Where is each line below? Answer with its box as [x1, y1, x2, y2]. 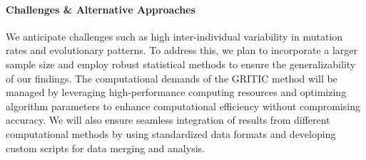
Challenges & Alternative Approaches [6, 1, 195, 16]
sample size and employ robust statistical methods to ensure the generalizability [6, 56, 356, 71]
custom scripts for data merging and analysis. [6, 140, 205, 155]
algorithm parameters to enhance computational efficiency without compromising [6, 98, 360, 113]
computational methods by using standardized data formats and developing [6, 126, 336, 141]
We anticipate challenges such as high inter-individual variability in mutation [6, 28, 343, 43]
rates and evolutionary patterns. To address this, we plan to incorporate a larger [6, 43, 358, 58]
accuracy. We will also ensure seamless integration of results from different [6, 112, 330, 127]
